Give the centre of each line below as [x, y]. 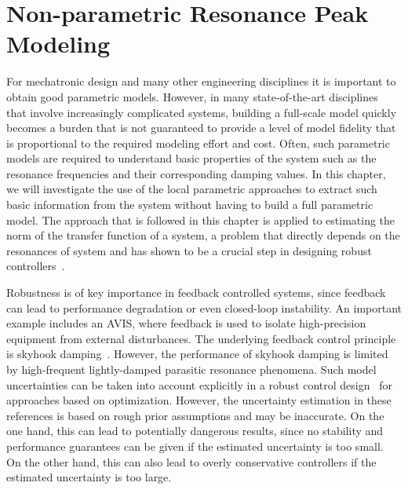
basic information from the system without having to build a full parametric [190, 205]
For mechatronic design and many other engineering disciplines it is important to [201, 81]
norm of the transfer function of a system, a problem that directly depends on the [203, 235]
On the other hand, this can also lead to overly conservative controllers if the [191, 461]
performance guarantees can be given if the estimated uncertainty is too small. [195, 446]
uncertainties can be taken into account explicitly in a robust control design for [199, 384]
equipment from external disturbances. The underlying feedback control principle [201, 338]
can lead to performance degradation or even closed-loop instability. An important [204, 307]
